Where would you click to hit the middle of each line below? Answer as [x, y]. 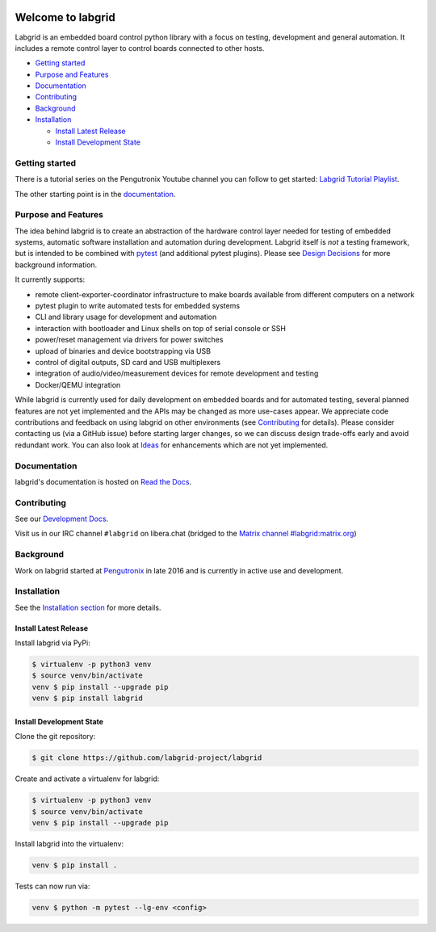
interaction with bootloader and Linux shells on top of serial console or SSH [161, 328]
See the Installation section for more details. [88, 607]
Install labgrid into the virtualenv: [69, 843]
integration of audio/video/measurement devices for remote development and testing [177, 374]
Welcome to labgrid [65, 17]
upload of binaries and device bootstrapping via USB [123, 351]
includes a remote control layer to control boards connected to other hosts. [140, 48]
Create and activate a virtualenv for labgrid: [87, 779]
